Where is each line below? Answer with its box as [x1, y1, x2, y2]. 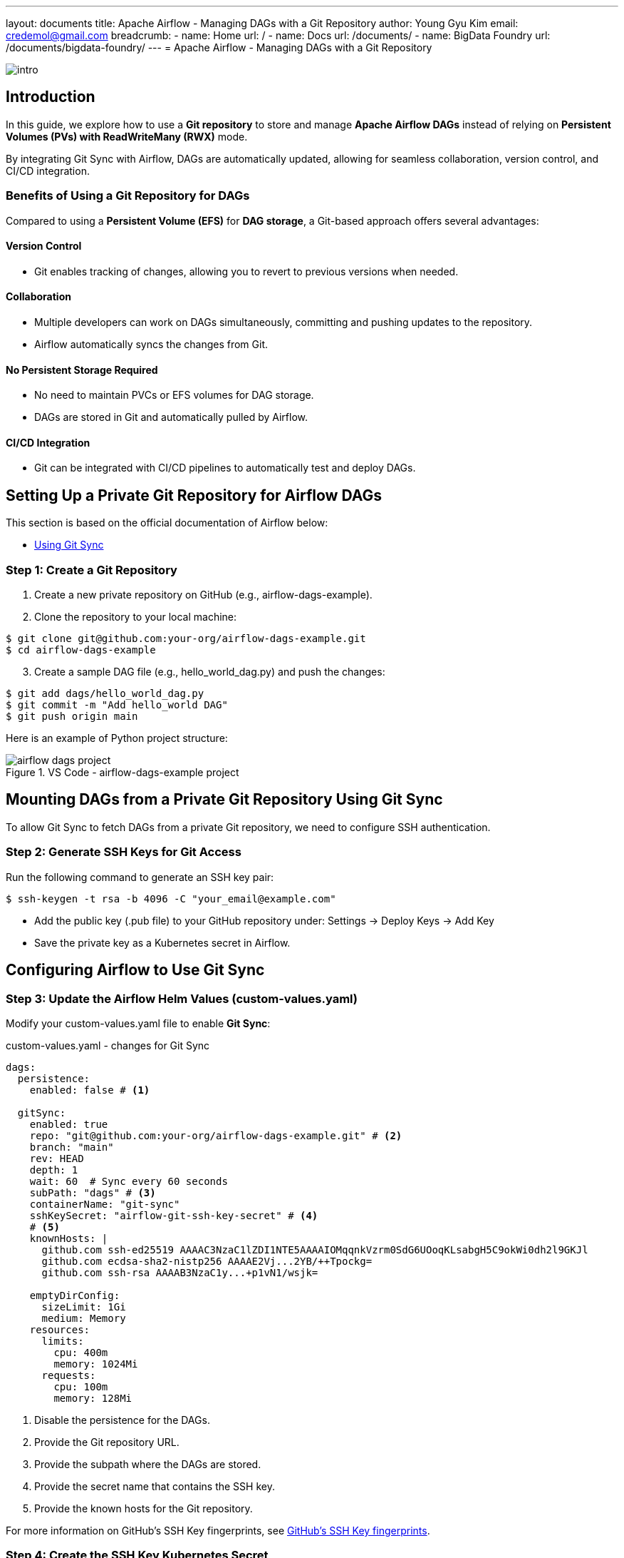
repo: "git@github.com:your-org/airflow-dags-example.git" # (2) [29, 1129, 402, 1141]
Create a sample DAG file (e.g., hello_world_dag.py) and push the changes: [34, 666, 385, 678]
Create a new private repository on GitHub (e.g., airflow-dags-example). [34, 589, 373, 601]
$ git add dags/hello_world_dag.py [6, 688, 204, 700]
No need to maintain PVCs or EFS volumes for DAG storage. [34, 389, 314, 402]
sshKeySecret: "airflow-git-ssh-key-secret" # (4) [29, 1209, 318, 1221]
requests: [41, 1369, 96, 1381]
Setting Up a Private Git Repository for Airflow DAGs [6, 486, 383, 504]
